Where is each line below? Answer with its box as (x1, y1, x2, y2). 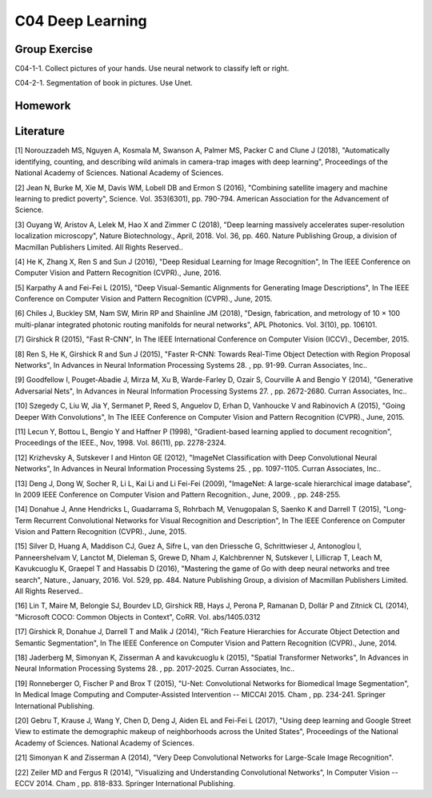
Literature (14, 125, 66, 138)
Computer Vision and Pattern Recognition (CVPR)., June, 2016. (14, 268, 222, 277)
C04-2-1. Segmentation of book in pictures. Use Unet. (14, 78, 194, 88)
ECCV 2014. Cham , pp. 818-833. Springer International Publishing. (14, 778, 235, 788)
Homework (14, 99, 71, 113)
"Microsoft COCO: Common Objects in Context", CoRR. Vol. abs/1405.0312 (14, 612, 261, 621)
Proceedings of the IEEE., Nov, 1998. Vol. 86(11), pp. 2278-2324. (14, 438, 226, 448)
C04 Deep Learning (14, 12, 147, 30)
